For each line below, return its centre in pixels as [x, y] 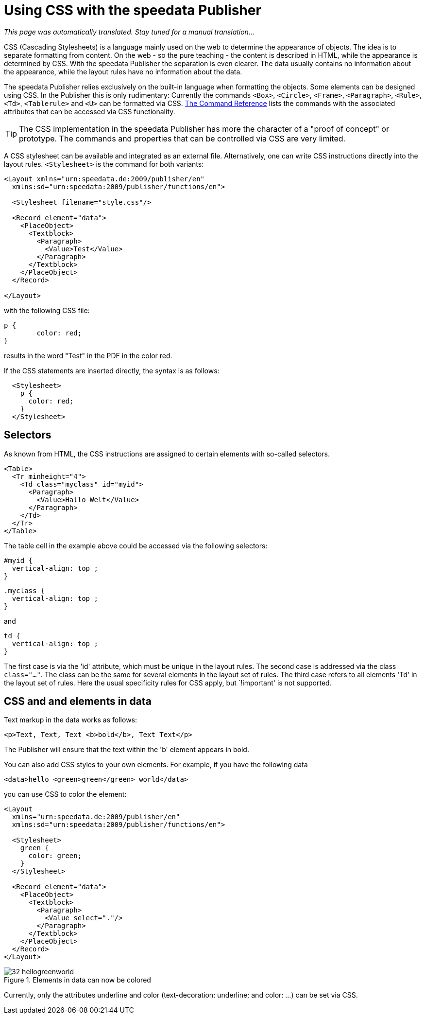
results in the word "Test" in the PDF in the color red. [88, 355]
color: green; [55, 856]
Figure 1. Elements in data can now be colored [77, 980]
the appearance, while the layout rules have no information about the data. [123, 71]
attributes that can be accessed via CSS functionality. [90, 111]
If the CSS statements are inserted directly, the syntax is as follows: [112, 370]
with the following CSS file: [47, 310]
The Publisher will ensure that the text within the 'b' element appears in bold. [127, 750]
